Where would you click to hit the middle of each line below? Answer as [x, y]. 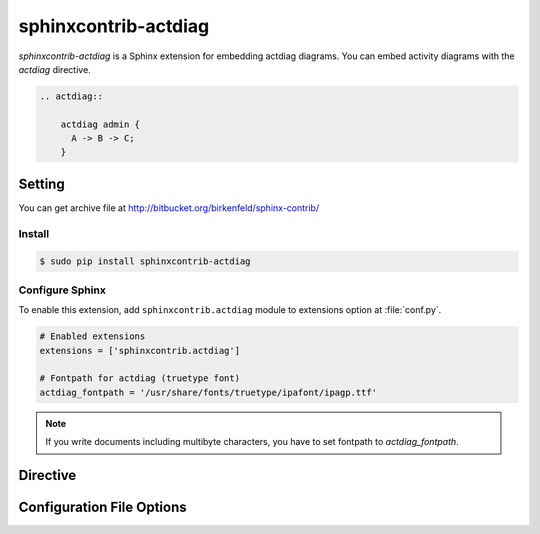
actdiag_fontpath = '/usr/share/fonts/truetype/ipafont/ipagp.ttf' [208, 392]
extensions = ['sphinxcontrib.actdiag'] [139, 350]
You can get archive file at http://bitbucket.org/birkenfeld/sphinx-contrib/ [169, 207]
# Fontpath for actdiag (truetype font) [139, 378]
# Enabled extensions [92, 336]
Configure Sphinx [62, 290]
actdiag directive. [55, 69]
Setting [41, 183]
